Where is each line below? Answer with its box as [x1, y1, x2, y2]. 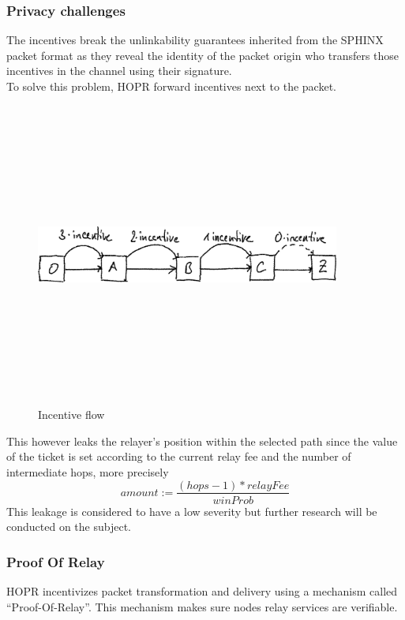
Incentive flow [38, 406, 105, 423]
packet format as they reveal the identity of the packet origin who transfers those [6, 47, 399, 63]
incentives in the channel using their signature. [6, 62, 232, 79]
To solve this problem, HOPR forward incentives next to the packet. [6, 78, 336, 94]
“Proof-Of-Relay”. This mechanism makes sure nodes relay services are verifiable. [6, 598, 398, 614]
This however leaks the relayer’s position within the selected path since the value [6, 432, 398, 449]
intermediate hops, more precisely [6, 463, 169, 480]
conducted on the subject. [6, 518, 131, 535]
